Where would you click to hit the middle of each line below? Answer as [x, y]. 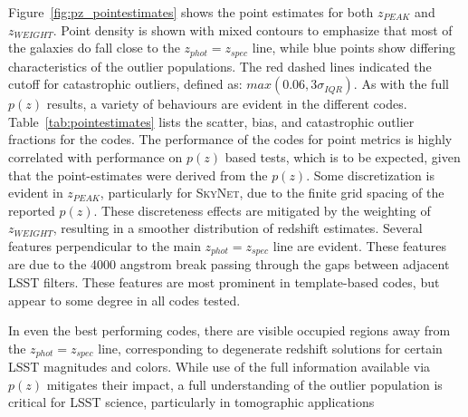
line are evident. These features [359, 245]
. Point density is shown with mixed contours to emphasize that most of [253, 29]
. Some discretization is [370, 175]
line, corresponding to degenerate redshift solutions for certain [270, 348]
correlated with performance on [96, 157]
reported [32, 210]
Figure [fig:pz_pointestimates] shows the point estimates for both [191, 12]
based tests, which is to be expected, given [343, 157]
